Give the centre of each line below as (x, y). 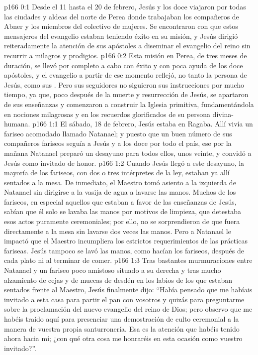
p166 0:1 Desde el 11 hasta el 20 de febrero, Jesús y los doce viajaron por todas (125, 6)
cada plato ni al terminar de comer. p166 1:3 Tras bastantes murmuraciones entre (128, 260)
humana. (17, 124)
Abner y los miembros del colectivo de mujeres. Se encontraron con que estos (121, 26)
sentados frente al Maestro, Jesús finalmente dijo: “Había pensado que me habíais (128, 290)
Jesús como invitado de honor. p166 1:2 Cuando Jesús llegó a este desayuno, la (124, 163)
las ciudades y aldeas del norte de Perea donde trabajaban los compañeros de (122, 16)
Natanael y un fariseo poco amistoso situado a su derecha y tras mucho (113, 270)
